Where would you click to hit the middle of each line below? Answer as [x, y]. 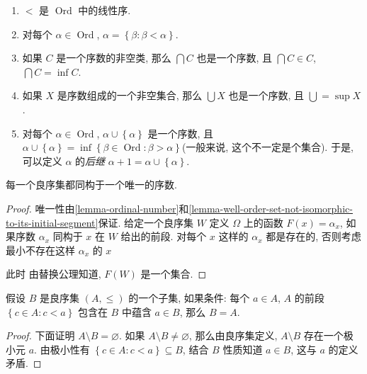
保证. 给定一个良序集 [146, 222]
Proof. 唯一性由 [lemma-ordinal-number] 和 [97, 208]
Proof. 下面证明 [40, 335]
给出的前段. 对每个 [164, 236]
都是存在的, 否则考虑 [314, 236]
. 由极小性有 [62, 349]
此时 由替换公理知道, [53, 274]
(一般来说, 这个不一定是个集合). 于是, [267, 147]
